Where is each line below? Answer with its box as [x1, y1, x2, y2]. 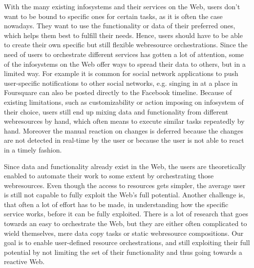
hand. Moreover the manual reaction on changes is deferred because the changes [4, 125, 244, 135]
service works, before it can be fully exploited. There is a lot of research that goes [4, 209, 248, 219]
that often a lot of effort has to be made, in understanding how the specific [4, 199, 229, 209]
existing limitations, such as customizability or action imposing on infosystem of [4, 96, 244, 107]
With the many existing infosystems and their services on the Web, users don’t [4, 1, 240, 11]
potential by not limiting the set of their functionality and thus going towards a [4, 247, 242, 257]
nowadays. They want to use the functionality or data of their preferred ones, [4, 20, 235, 31]
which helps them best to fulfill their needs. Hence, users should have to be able [4, 30, 243, 40]
